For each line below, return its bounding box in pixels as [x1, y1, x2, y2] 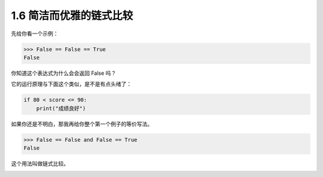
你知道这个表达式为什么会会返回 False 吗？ [11, 69, 117, 77]
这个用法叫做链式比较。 [11, 160, 69, 167]
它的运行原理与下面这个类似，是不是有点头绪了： [11, 81, 132, 88]
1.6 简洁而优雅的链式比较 [11, 9, 133, 22]
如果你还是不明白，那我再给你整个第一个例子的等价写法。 [11, 120, 153, 127]
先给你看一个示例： [11, 30, 59, 37]
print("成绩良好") [36, 105, 86, 112]
